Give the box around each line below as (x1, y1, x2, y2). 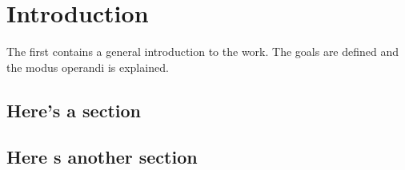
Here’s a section (6, 97, 141, 122)
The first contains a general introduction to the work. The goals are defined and (6, 43, 399, 60)
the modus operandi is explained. (6, 58, 169, 75)
